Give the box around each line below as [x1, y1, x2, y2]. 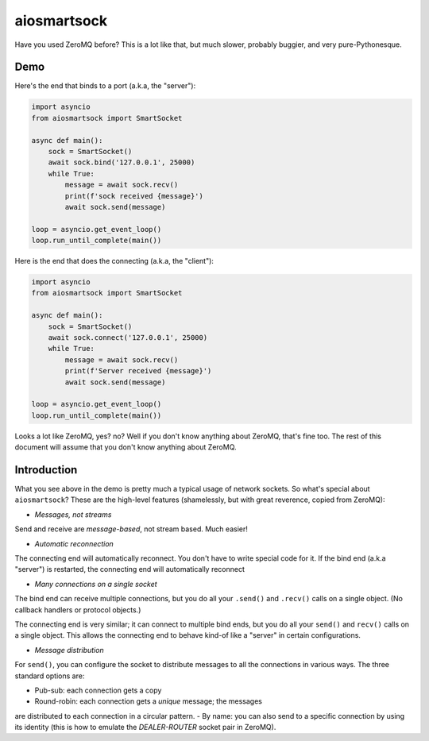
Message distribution [34, 645, 104, 654]
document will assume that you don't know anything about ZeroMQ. [14, 442, 238, 452]
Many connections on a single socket [34, 579, 158, 589]
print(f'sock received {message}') [64, 191, 204, 200]
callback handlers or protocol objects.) [14, 604, 141, 615]
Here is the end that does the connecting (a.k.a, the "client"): [14, 257, 214, 266]
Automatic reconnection [34, 538, 114, 548]
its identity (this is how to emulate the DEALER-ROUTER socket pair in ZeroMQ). [14, 723, 276, 732]
